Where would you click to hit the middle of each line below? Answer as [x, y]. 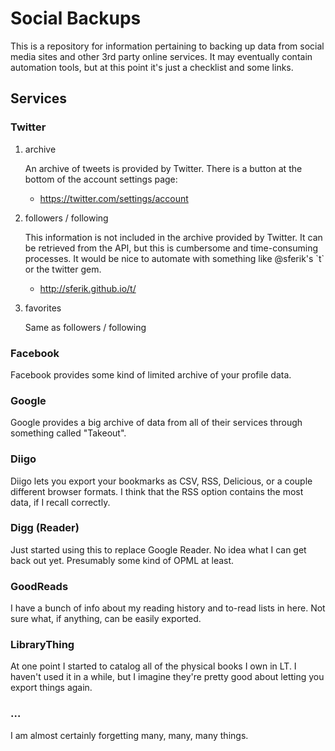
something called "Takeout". [68, 433]
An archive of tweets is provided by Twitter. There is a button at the [163, 168]
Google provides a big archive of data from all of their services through [156, 423]
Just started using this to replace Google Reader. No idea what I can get [158, 549]
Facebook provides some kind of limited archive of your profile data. [151, 374]
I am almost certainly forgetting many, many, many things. [129, 735]
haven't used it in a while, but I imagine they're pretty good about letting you [167, 677]
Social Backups [76, 18]
